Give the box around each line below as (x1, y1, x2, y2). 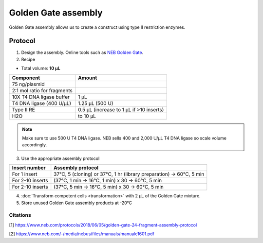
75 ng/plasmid (12, 81, 45, 87)
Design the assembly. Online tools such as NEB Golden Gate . (21, 50, 144, 55)
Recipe (21, 56, 36, 62)
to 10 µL (78, 112, 96, 119)
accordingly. (22, 142, 47, 148)
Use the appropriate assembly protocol (21, 156, 100, 161)
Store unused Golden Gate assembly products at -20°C (21, 200, 132, 206)
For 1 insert (12, 171, 38, 177)
